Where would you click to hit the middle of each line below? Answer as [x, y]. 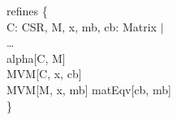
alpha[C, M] [36, 58]
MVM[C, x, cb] [44, 74]
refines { [27, 10]
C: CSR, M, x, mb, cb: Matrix [82, 26]
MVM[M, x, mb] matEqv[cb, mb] [89, 89]
